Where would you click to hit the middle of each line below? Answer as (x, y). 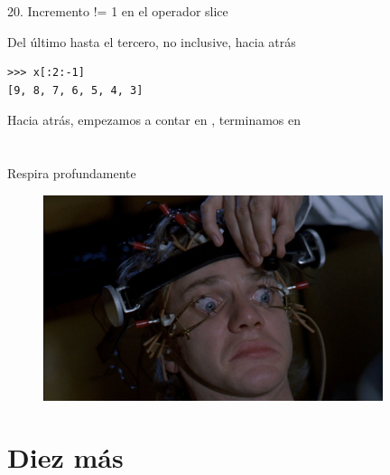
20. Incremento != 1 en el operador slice (118, 11)
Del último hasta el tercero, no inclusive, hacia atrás (152, 41)
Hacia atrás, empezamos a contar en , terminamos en (154, 120)
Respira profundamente (72, 173)
